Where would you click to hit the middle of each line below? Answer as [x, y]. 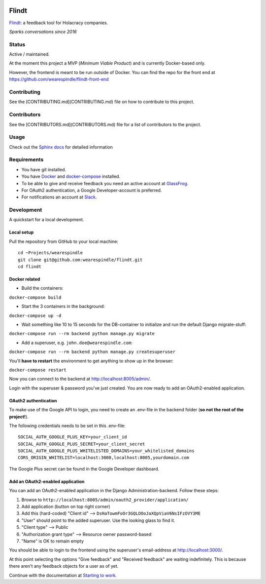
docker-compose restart [38, 370]
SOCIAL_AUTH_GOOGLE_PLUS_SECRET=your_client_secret [82, 444]
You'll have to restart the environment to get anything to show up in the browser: [91, 361]
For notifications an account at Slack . [59, 197]
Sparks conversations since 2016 [43, 32]
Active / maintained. [30, 54]
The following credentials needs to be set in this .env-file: [67, 426]
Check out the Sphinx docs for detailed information [61, 147]
